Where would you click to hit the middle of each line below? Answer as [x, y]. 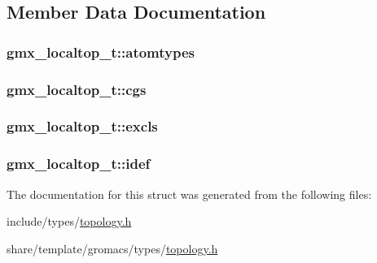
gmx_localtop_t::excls [82, 126]
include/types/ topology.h [69, 221]
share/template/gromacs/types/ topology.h [112, 248]
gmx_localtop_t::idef [79, 164]
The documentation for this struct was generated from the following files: [189, 194]
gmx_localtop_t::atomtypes [101, 52]
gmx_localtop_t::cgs [77, 89]
